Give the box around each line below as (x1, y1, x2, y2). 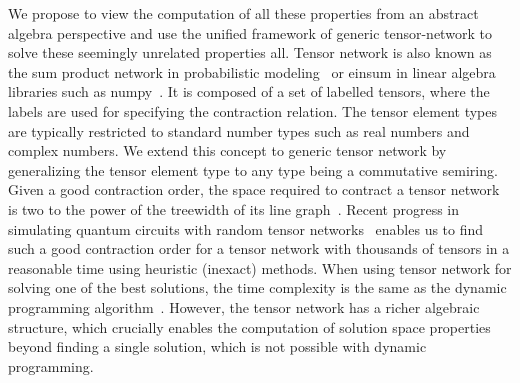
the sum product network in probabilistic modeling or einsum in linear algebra (8, 61, 496, 82)
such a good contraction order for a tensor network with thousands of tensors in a (8, 238, 510, 259)
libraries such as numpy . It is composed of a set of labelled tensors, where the (8, 81, 490, 102)
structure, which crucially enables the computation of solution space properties (8, 316, 491, 337)
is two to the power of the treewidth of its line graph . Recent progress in (8, 198, 460, 219)
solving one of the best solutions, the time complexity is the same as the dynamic (8, 277, 507, 298)
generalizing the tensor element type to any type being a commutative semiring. (8, 159, 498, 180)
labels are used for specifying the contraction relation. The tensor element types (8, 100, 498, 121)
